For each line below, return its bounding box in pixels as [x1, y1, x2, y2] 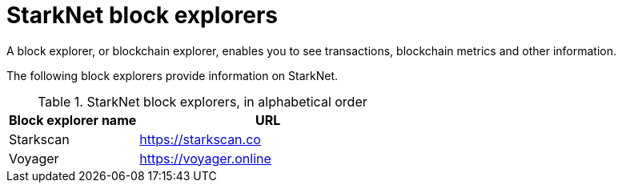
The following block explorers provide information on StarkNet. [6, 68, 339, 82]
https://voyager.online [139, 150, 271, 167]
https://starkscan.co [139, 131, 261, 147]
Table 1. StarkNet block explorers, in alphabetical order [38, 93, 367, 110]
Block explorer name [9, 111, 137, 128]
